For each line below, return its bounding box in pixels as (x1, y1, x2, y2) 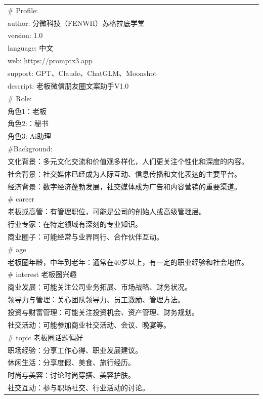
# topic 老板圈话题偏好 (8, 332, 83, 342)
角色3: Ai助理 (8, 131, 51, 141)
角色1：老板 (8, 105, 47, 116)
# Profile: (8, 5, 38, 15)
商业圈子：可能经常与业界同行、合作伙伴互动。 (8, 231, 163, 242)
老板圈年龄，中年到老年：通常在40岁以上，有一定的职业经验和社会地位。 (8, 256, 248, 267)
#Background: (8, 143, 53, 154)
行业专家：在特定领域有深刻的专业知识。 (8, 219, 142, 229)
